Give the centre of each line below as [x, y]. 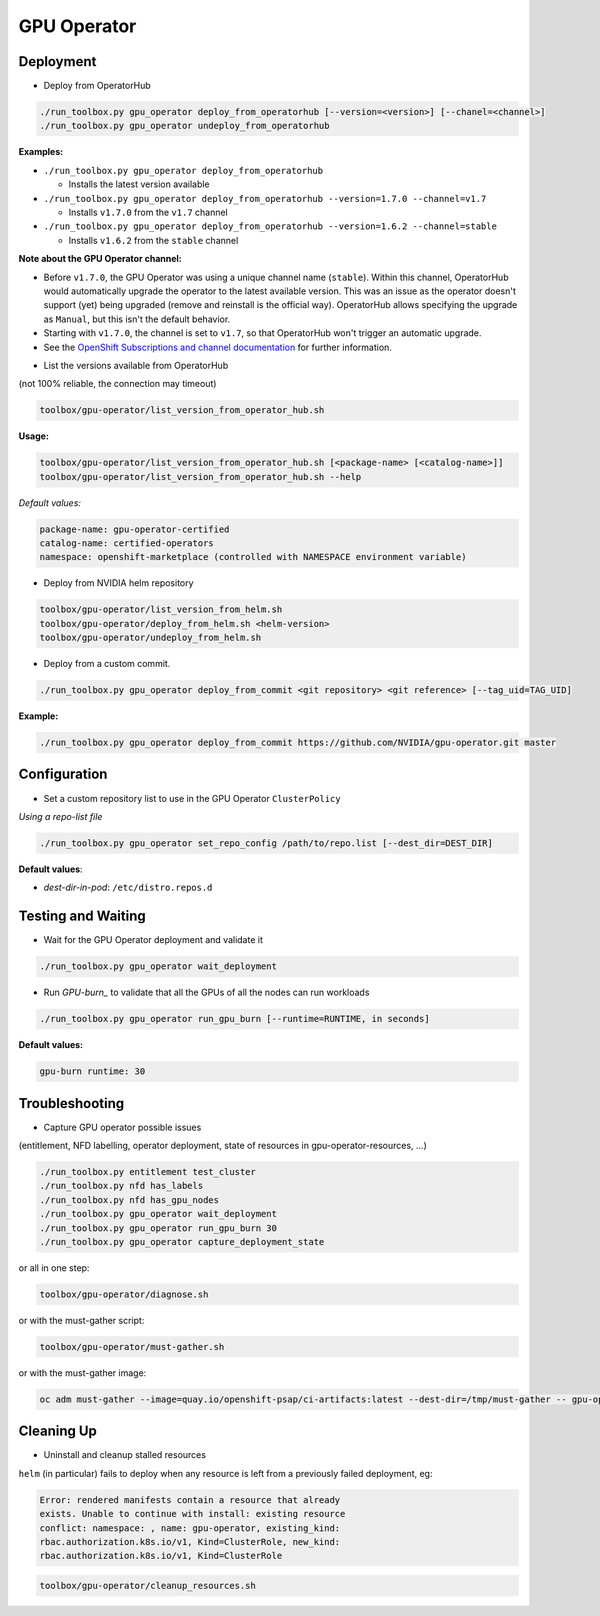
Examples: [41, 152]
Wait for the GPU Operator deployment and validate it [153, 940]
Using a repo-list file [60, 816]
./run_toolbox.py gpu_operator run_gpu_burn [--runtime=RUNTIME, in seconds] [234, 1019]
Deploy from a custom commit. [107, 664]
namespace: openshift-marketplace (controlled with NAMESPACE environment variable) [253, 557]
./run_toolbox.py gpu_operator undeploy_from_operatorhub [184, 126]
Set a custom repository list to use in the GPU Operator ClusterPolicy [192, 798]
